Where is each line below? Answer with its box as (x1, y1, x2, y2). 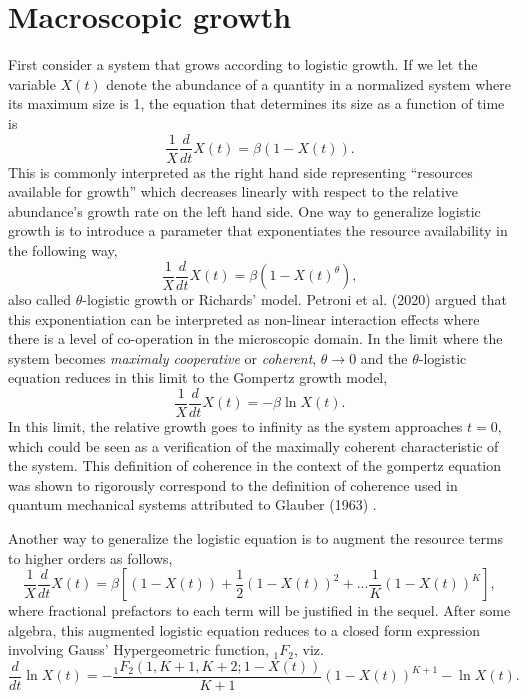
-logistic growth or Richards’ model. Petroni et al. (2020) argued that (82, 289, 507, 309)
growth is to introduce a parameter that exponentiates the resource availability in (8, 220, 508, 241)
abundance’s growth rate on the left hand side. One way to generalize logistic (8, 200, 481, 221)
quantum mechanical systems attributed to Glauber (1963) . (8, 494, 377, 515)
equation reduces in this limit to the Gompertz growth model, (8, 367, 388, 388)
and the (360, 347, 408, 368)
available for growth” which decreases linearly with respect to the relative (8, 181, 458, 202)
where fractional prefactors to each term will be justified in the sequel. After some (8, 600, 511, 621)
